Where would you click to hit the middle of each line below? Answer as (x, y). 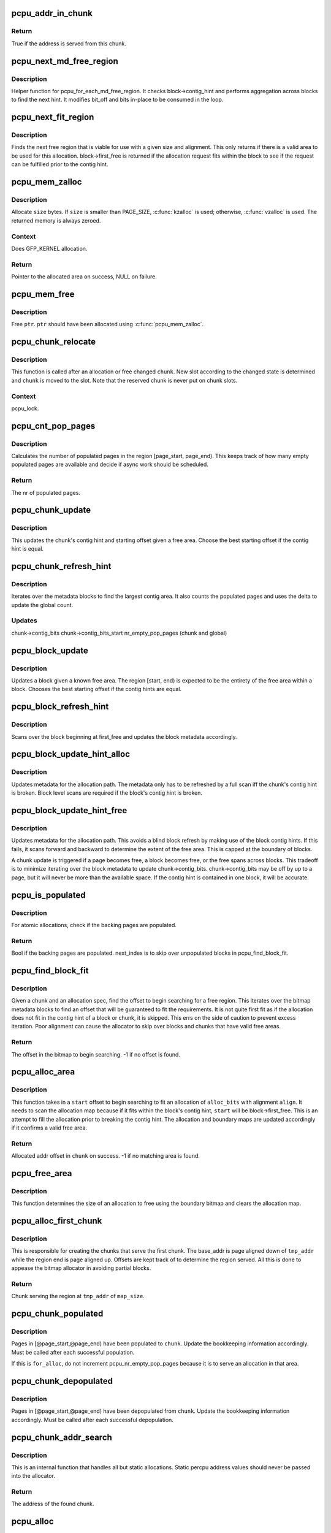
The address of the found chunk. (53, 1504)
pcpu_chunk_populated (57, 1314)
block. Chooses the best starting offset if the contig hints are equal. (97, 689)
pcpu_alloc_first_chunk (57, 1221)
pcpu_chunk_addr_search (62, 1437)
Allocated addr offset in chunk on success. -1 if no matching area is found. (106, 1156)
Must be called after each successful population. (73, 1352)
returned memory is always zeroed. (56, 220)
